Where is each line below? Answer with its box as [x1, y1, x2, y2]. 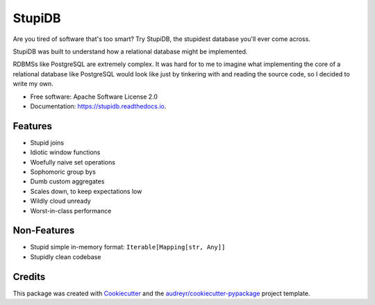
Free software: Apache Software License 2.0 [30, 92, 158, 101]
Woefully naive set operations [30, 158, 116, 166]
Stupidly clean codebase [30, 252, 101, 261]
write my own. [12, 80, 53, 88]
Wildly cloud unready [30, 197, 92, 205]
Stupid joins [30, 138, 65, 147]
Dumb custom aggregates [30, 177, 105, 186]
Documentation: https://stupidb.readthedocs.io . [30, 101, 167, 110]
